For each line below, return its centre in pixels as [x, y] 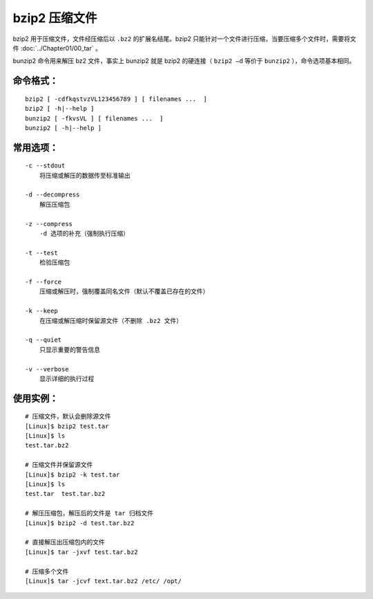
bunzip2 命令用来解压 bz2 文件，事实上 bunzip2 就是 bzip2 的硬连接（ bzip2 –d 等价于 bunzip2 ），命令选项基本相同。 [184, 61]
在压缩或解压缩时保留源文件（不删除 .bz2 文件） [111, 321]
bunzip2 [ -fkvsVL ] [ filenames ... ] [94, 118]
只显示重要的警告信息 [69, 350]
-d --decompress [52, 195]
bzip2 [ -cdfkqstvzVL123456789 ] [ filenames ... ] [116, 99]
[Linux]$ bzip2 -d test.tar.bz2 [80, 523]
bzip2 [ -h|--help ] [60, 109]
